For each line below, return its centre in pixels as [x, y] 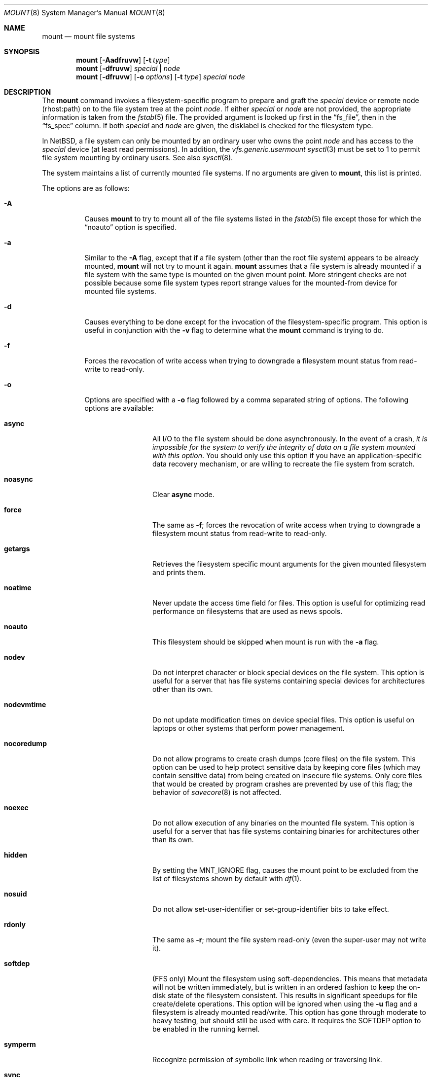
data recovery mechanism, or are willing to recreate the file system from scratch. [284, 464]
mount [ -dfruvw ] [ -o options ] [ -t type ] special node [161, 77]
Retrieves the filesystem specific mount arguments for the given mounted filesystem [289, 564]
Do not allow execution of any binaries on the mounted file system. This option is [284, 823]
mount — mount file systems [89, 36]
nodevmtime [25, 704]
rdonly [15, 924]
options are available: [119, 408]
